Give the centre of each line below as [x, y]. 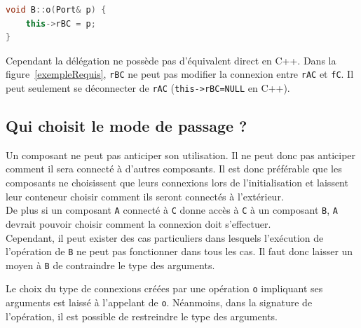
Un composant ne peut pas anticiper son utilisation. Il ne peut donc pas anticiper [181, 155]
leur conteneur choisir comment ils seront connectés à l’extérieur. [145, 196]
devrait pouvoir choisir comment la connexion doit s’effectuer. [138, 223]
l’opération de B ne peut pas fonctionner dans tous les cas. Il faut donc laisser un [179, 251]
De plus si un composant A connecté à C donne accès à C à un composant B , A [172, 210]
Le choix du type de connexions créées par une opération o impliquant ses [164, 288]
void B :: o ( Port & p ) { [56, 10]
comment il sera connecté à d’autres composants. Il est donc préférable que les [174, 169]
